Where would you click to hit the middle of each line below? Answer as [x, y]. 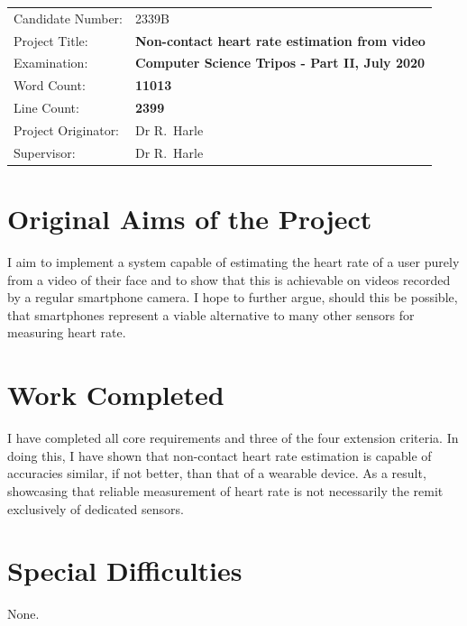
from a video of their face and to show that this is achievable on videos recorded [229, 279]
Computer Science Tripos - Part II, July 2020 [280, 63]
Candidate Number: [69, 18]
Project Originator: [67, 129]
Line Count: [46, 108]
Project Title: [51, 40]
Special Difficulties [125, 571]
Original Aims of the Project [190, 219]
